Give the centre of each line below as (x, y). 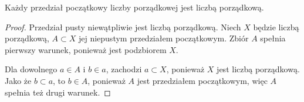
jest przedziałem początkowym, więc (202, 80)
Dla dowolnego (31, 69)
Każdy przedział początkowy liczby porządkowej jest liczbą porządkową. (134, 7)
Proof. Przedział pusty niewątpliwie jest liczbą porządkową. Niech (123, 27)
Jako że (18, 80)
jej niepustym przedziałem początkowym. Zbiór (163, 38)
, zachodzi (124, 69)
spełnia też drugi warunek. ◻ (58, 92)
